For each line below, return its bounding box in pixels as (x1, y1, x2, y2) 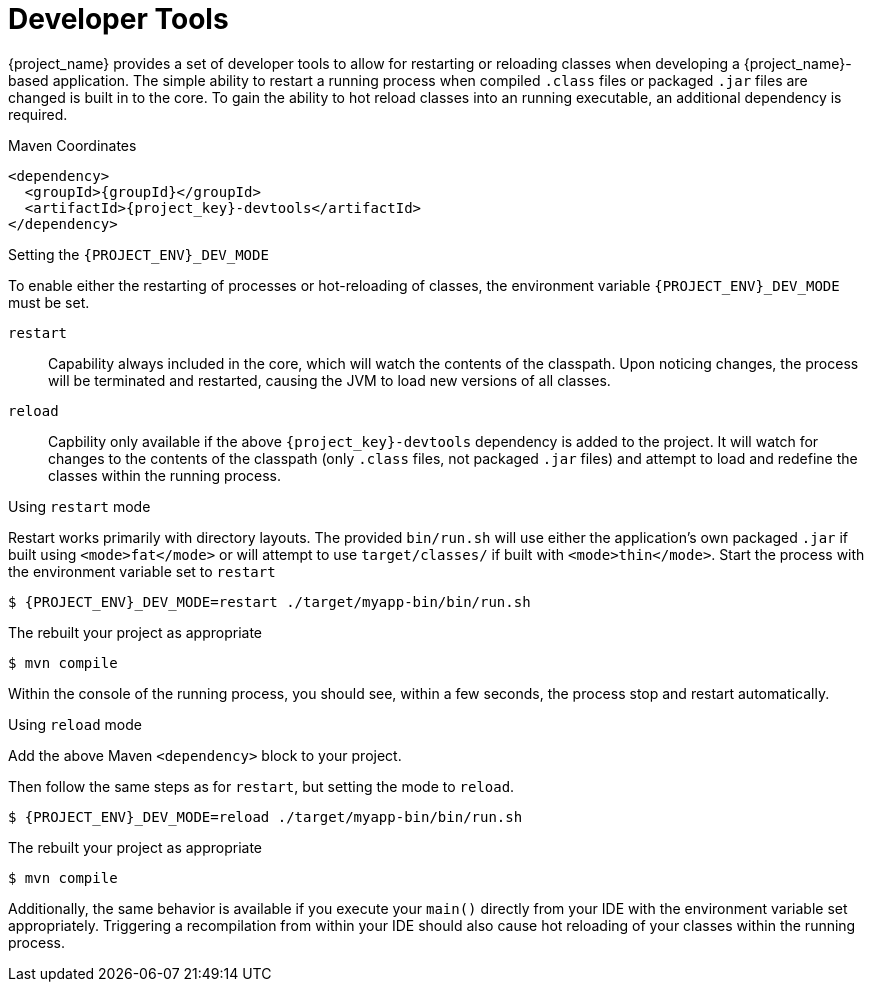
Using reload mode (8, 715, 142, 733)
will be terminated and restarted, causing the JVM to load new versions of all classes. (48, 371, 611, 389)
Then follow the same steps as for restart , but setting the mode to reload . (8, 777, 515, 795)
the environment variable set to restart (8, 562, 276, 580)
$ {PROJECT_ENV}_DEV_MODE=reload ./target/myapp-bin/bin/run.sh (8, 808, 523, 825)
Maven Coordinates (8, 136, 137, 154)
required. (8, 105, 68, 123)
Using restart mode (8, 497, 151, 515)
